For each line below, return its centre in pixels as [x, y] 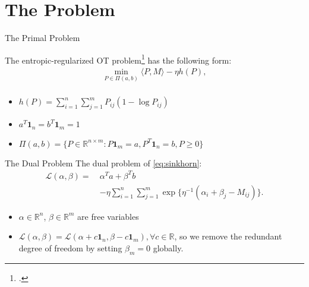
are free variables [108, 216]
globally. [168, 247]
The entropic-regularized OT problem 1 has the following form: [118, 59]
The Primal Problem [42, 38]
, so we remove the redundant [228, 236]
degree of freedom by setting [70, 247]
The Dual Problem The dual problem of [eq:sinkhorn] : [103, 163]
